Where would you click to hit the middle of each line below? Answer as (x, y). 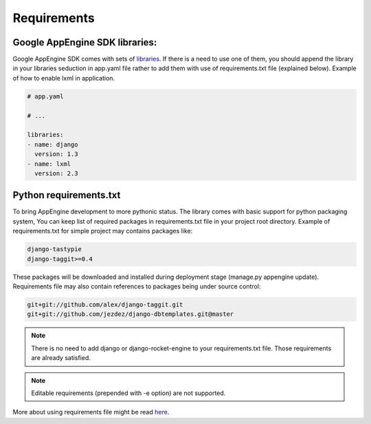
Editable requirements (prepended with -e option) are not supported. (128, 393)
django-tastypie (55, 249)
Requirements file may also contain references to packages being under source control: (137, 286)
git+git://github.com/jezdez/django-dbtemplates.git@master (131, 314)
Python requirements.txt (67, 195)
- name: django (53, 144)
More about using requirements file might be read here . (91, 412)
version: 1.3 (56, 154)
